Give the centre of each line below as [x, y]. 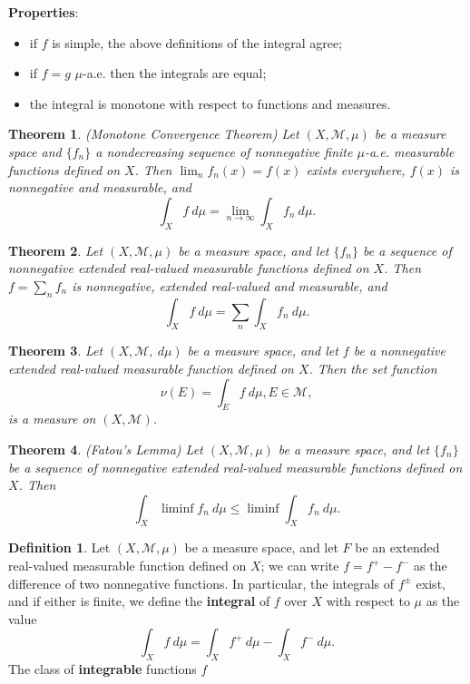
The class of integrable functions [103, 669]
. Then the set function [373, 368]
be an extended [397, 547]
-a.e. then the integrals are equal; [174, 73]
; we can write [300, 566]
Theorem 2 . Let [56, 250]
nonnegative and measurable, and [100, 187]
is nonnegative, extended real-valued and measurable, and [230, 285]
